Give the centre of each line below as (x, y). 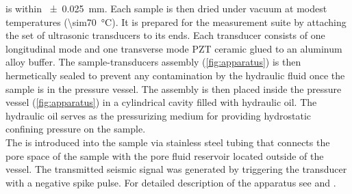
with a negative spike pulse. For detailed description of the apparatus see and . (171, 182)
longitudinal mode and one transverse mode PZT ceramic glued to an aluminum (174, 48)
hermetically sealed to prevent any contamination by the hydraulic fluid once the (175, 75)
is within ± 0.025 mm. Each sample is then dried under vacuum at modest (166, 8)
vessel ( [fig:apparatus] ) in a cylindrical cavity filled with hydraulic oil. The (161, 102)
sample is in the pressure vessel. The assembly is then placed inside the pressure (174, 88)
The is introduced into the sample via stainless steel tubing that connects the (168, 142)
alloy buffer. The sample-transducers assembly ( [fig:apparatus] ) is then (153, 62)
